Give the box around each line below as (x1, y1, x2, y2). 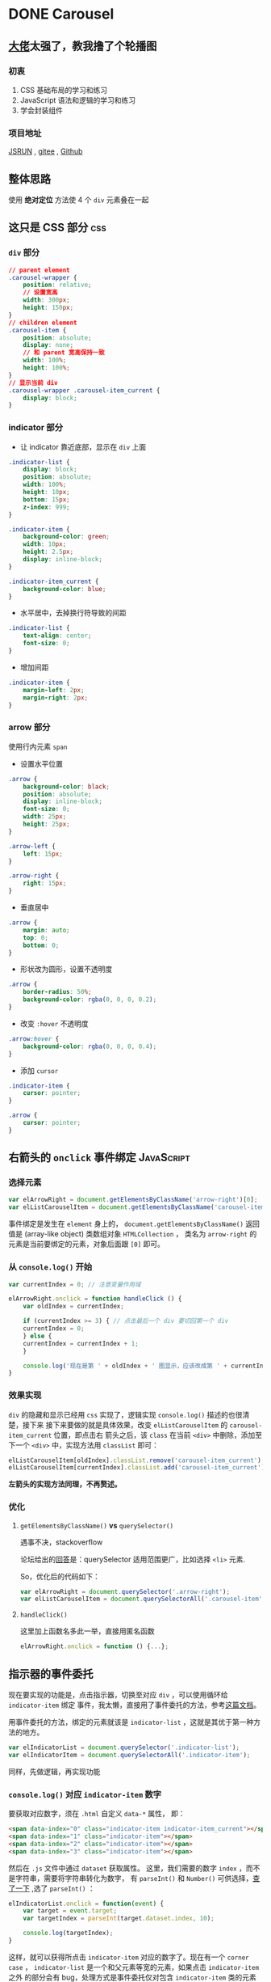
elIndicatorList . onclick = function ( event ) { (8, 1900, 164, 1908)
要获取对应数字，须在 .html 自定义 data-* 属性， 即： (8, 1809, 186, 1819)
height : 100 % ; (23, 364, 70, 372)
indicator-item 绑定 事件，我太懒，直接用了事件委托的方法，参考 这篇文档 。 (8, 1700, 261, 1710)
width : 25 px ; (23, 813, 67, 821)
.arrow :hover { (8, 1034, 60, 1043)
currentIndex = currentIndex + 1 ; (23, 1339, 139, 1347)
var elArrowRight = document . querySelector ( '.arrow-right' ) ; (19, 1587, 231, 1595)
